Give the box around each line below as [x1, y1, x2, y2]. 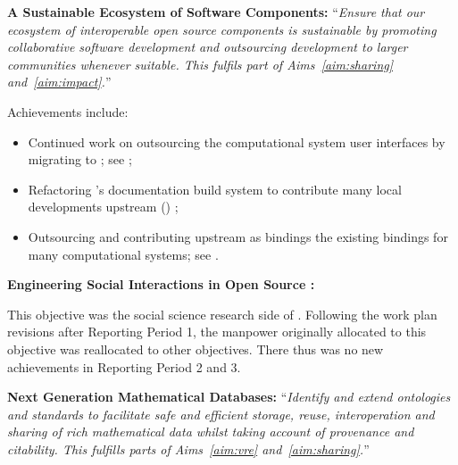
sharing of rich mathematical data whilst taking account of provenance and [7, 422, 414, 441]
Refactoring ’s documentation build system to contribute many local [28, 179, 402, 198]
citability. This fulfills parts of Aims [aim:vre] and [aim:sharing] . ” [7, 439, 370, 458]
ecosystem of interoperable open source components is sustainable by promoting [7, 20, 437, 38]
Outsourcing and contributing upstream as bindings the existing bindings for [28, 227, 448, 245]
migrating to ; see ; [28, 150, 132, 169]
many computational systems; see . [28, 245, 219, 263]
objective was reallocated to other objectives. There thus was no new [7, 339, 384, 358]
